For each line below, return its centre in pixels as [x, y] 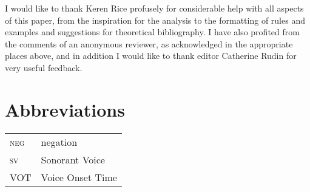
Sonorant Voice [73, 159]
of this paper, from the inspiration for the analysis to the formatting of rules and [155, 20]
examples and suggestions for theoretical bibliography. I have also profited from [152, 32]
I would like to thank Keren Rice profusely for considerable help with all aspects [154, 8]
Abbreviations [65, 109]
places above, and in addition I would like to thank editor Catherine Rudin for [151, 56]
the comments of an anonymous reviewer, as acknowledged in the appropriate [149, 43]
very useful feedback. [44, 67]
